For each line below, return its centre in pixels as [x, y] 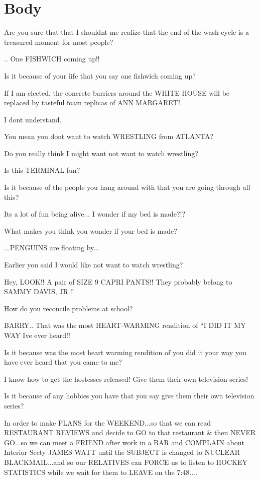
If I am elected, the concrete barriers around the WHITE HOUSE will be [117, 92]
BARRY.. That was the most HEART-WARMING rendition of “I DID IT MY [125, 325]
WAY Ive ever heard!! [37, 335]
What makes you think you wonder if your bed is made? [91, 230]
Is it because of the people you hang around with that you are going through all [127, 187]
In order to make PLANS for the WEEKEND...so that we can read [108, 422]
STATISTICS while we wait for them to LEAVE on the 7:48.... [101, 472]
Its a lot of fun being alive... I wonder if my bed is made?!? [95, 214]
